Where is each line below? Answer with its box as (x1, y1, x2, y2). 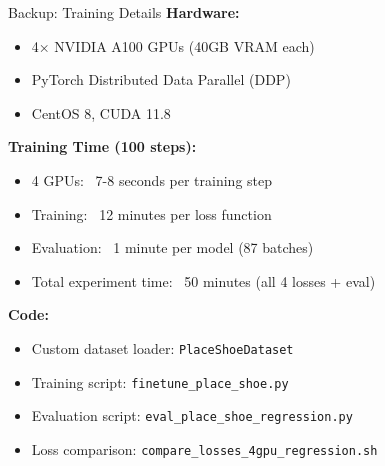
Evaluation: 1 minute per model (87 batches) (31, 237, 314, 258)
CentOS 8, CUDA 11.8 (31, 102, 171, 123)
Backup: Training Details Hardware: (8, 2, 240, 22)
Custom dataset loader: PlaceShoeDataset (31, 337, 294, 358)
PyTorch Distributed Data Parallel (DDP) (31, 69, 291, 90)
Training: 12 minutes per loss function (31, 203, 272, 224)
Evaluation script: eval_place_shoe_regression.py (31, 405, 353, 426)
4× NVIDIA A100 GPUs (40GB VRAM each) (31, 35, 315, 56)
